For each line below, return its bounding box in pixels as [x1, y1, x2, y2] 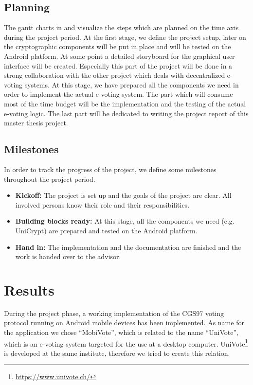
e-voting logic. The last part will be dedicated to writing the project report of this [4, 108, 249, 118]
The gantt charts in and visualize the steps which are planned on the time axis [4, 22, 239, 33]
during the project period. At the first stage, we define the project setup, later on [4, 32, 246, 42]
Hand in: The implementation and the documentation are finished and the [15, 242, 241, 252]
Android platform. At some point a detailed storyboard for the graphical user [4, 51, 235, 61]
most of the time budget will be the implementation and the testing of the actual [4, 98, 246, 108]
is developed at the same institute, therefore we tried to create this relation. [4, 348, 230, 358]
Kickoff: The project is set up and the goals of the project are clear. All [15, 190, 232, 200]
